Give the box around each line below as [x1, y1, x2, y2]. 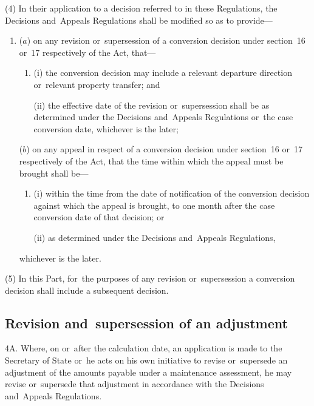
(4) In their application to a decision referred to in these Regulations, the [5, 2, 278, 14]
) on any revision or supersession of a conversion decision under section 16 [27, 34, 305, 47]
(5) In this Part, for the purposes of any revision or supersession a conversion [5, 272, 295, 285]
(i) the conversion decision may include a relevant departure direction [33, 66, 292, 79]
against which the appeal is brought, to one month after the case [33, 198, 275, 211]
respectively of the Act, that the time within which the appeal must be [19, 154, 284, 167]
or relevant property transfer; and [33, 78, 160, 90]
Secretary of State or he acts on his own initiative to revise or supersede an [5, 354, 288, 367]
